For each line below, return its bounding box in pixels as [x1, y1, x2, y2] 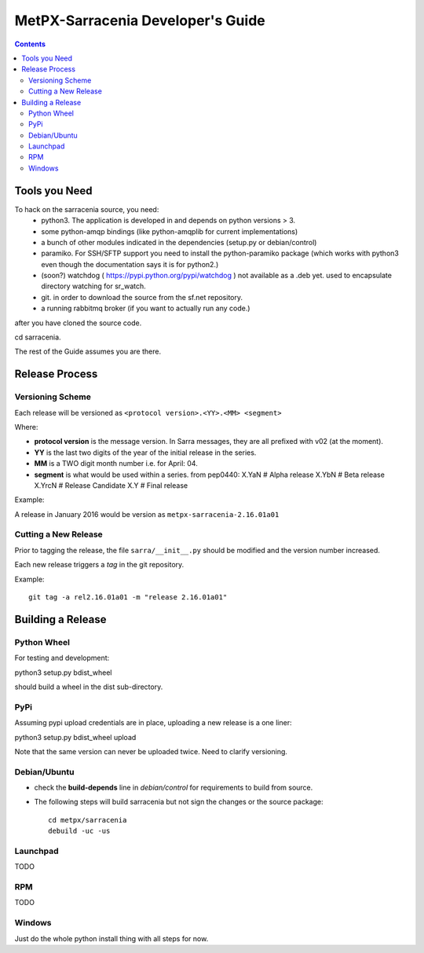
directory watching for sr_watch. [41, 281, 147, 291]
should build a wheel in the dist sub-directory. [14, 682, 163, 691]
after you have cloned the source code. [14, 318, 142, 328]
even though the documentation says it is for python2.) [41, 259, 219, 269]
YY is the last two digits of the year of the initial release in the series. [34, 448, 257, 457]
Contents [14, 39, 46, 49]
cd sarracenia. [14, 332, 62, 342]
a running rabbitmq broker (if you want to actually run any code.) [41, 303, 250, 313]
